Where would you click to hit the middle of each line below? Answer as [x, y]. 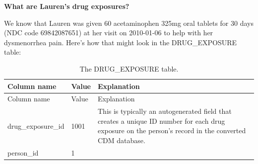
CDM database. [121, 140]
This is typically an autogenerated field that [164, 111]
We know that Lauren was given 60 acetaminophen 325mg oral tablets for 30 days [129, 23]
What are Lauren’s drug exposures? [67, 6]
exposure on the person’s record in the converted [172, 130]
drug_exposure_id [36, 125]
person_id [23, 152]
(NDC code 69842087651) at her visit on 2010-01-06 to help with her [109, 33]
